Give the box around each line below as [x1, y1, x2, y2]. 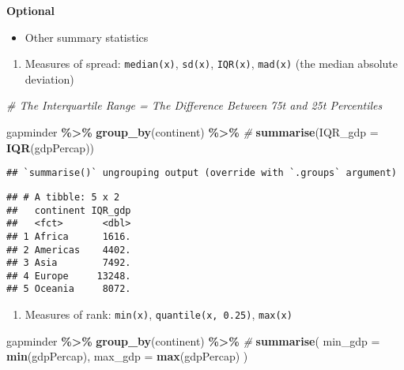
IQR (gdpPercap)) [6, 139, 95, 155]
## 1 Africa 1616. [6, 230, 131, 242]
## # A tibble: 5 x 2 [6, 191, 120, 203]
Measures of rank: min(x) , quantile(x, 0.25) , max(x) [25, 306, 293, 323]
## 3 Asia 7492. [6, 257, 131, 269]
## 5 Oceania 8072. [6, 283, 131, 295]
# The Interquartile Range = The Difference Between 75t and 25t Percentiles [6, 97, 383, 114]
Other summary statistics [25, 28, 149, 45]
